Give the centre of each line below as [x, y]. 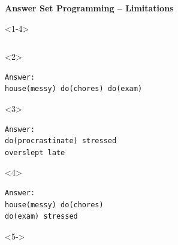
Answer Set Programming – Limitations [89, 8]
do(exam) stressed [41, 217]
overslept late [35, 152]
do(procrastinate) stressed [61, 141]
